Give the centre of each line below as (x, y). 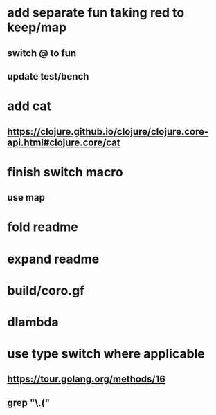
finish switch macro (65, 172)
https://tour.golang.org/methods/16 (87, 379)
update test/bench (48, 76)
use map (26, 197)
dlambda (33, 322)
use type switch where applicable (106, 354)
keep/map (37, 27)
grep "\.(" (29, 403)
